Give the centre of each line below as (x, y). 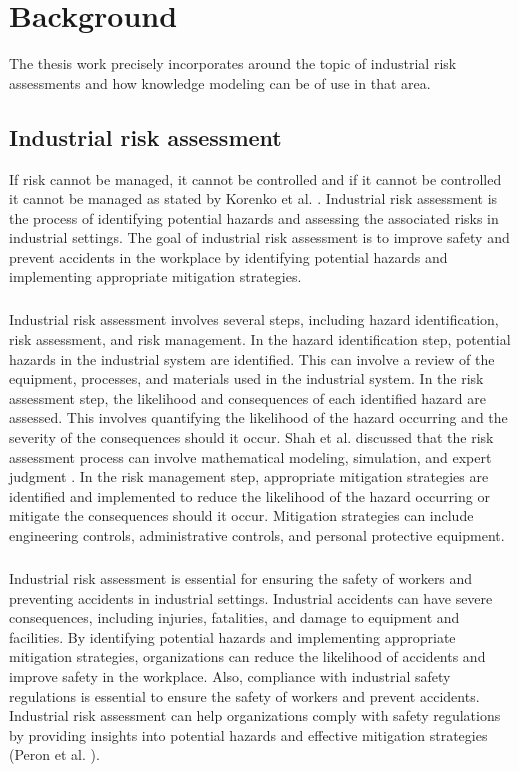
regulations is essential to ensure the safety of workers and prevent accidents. (244, 695)
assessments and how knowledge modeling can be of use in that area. (220, 82)
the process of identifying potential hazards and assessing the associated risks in (254, 217)
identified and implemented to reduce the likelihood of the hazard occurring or (249, 495)
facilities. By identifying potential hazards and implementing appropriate (232, 636)
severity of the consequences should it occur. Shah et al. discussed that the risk (251, 437)
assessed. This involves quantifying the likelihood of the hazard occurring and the (258, 417)
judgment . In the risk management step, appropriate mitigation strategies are (249, 476)
